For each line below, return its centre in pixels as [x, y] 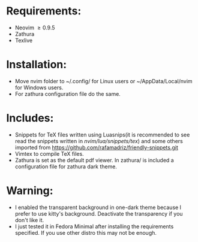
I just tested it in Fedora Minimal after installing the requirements [94, 226]
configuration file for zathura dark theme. [66, 167]
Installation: [37, 65]
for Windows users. [39, 87]
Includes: [30, 118]
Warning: [30, 190]
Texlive [24, 40]
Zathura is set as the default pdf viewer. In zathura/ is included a [94, 160]
